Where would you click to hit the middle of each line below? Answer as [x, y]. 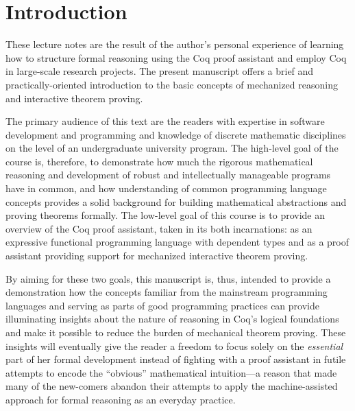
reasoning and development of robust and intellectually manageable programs [168, 175]
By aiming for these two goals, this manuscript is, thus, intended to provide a [168, 278]
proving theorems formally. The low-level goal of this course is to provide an [165, 215]
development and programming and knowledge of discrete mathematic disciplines [176, 134]
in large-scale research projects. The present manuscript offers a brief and [160, 71]
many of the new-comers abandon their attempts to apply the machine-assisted [172, 386]
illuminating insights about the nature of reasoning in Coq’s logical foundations [172, 319]
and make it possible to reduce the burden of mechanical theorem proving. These [176, 332]
